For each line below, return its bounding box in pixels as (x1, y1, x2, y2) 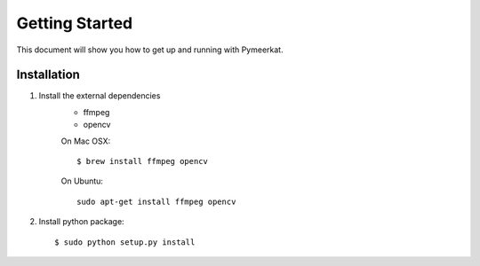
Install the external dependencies (38, 90, 161, 101)
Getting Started (16, 13, 133, 33)
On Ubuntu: (60, 176, 104, 186)
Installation (16, 67, 80, 82)
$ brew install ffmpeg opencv (76, 156, 209, 167)
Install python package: (38, 216, 124, 227)
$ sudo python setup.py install (54, 237, 196, 247)
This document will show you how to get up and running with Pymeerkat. (16, 44, 284, 55)
